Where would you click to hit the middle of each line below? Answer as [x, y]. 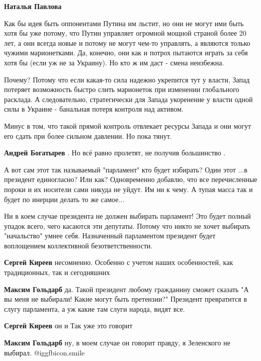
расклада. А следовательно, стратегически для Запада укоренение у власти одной [128, 99]
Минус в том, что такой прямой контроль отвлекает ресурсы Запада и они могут [128, 125]
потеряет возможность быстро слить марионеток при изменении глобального [122, 89]
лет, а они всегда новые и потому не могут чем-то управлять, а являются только [127, 42]
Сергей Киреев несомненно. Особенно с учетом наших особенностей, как [119, 262]
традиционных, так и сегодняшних [57, 272]
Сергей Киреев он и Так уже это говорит [68, 326]
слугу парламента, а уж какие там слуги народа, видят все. [95, 308]
